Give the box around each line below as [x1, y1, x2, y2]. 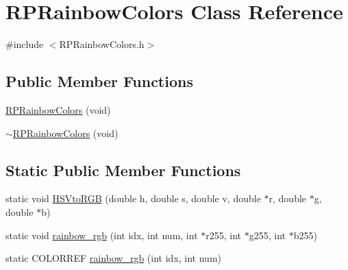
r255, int [206, 228, 242, 242]
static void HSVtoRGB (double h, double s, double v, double [5, 191, 261, 206]
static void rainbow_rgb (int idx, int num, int [5, 228, 198, 242]
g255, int [249, 228, 286, 242]
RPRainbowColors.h [59, 37, 145, 51]
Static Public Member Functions [5, 159, 241, 180]
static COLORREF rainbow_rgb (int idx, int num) [5, 251, 222, 265]
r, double [269, 191, 307, 206]
